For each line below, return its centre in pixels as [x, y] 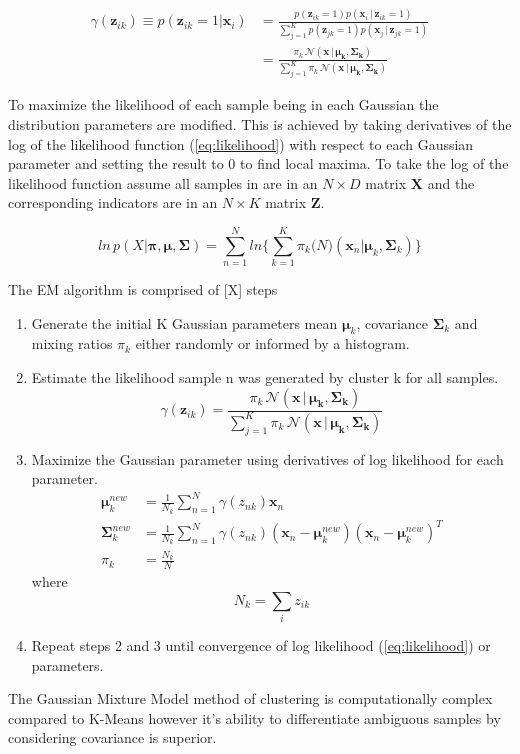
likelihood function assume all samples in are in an [163, 182]
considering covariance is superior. [112, 737]
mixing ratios [72, 343]
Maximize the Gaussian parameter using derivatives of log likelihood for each [267, 458]
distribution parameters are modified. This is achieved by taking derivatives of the [260, 123]
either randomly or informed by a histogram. [272, 343]
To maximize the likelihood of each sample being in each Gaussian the [223, 104]
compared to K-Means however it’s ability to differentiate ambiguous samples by [254, 717]
